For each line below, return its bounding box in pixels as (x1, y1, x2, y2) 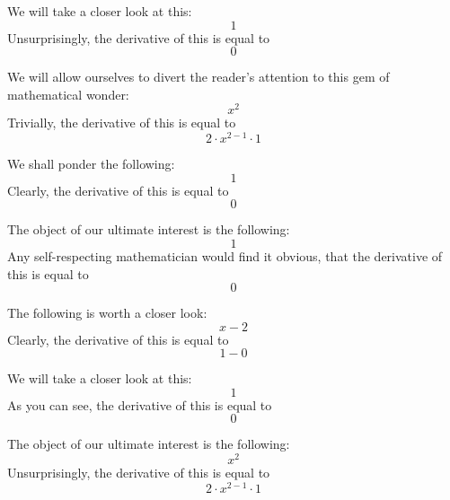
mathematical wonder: (7, 84, 129, 103)
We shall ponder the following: (7, 154, 175, 173)
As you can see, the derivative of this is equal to (7, 395, 272, 414)
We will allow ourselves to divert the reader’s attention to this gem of (7, 67, 390, 86)
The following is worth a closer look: (7, 303, 207, 322)
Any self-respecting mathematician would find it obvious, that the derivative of (7, 246, 443, 265)
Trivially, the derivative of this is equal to (7, 113, 236, 132)
